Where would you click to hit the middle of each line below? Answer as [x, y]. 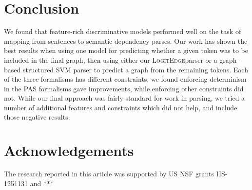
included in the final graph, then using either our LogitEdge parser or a [111, 60]
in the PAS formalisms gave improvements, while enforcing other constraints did [124, 88]
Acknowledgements [69, 150]
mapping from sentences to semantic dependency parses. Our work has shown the [126, 41]
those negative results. [37, 117]
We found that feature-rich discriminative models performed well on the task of [123, 31]
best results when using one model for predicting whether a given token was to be [126, 50]
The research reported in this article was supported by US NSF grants [109, 174]
